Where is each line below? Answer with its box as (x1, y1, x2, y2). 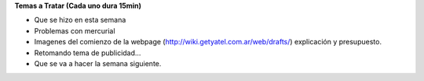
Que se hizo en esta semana (34, 16, 126, 25)
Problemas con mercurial (34, 26, 115, 35)
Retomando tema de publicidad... (34, 48, 141, 58)
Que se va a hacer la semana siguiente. (34, 58, 162, 68)
